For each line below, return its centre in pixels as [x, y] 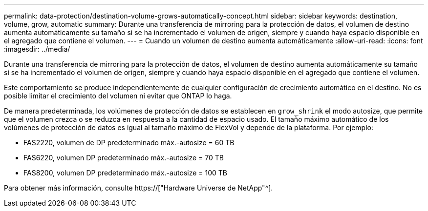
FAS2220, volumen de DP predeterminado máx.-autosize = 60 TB [129, 143]
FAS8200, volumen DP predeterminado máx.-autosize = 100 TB [125, 173]
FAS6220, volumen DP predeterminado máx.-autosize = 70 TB [124, 158]
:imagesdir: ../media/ [37, 49]
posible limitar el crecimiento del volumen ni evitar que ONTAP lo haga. [118, 96]
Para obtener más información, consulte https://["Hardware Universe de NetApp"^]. [139, 188]
